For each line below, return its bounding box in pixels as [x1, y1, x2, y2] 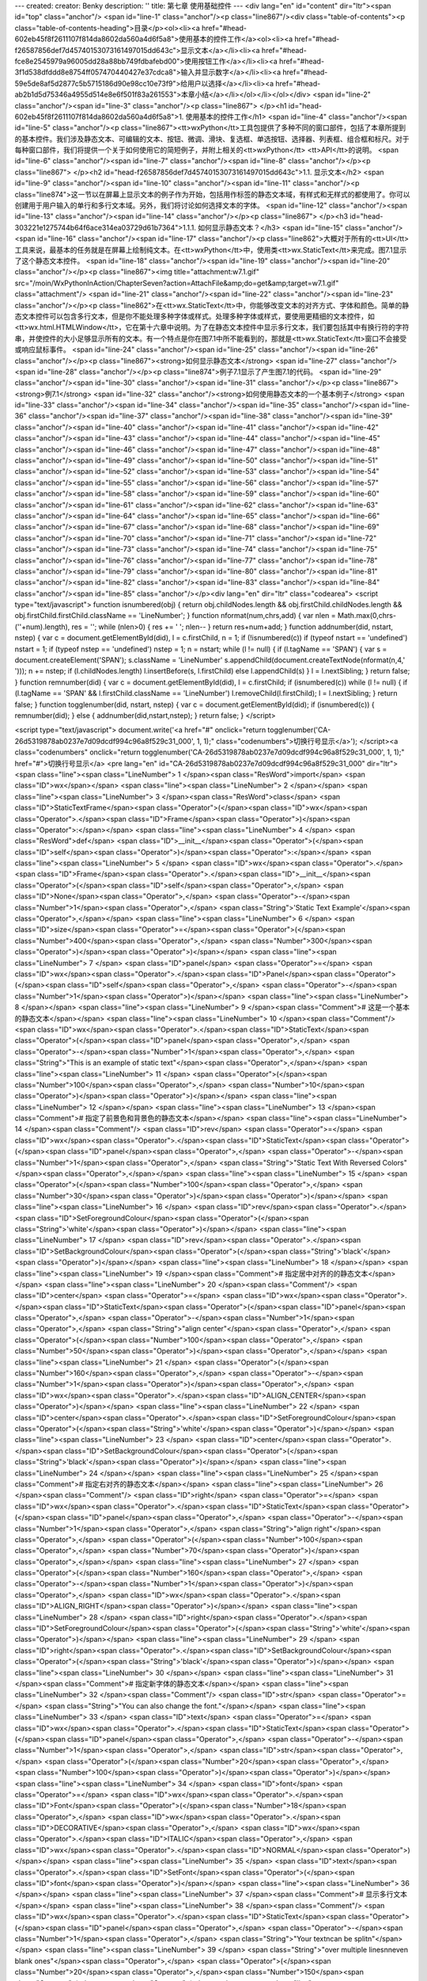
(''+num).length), [14, 622, 70, 632]
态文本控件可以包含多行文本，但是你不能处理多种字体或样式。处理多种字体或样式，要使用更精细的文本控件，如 [14, 311, 375, 321]
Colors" [382, 1158, 407, 1167]
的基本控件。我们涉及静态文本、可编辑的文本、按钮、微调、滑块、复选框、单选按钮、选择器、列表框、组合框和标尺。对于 [14, 134, 410, 143]
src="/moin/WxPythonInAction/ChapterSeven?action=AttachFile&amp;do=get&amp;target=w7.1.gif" [14, 278, 339, 288]
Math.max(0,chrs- [337, 611, 397, 620]
